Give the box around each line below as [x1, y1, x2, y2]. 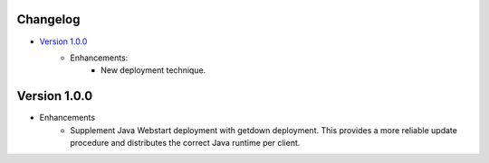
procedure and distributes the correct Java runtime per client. [70, 137, 301, 148]
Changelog [16, 12, 81, 27]
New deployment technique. [101, 65, 206, 76]
